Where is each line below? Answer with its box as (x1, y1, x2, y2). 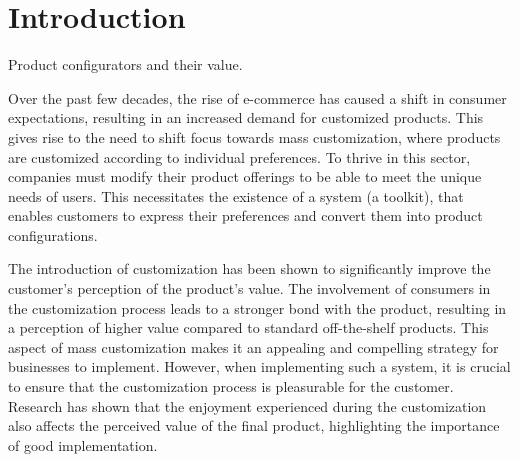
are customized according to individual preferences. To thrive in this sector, (8, 146, 471, 167)
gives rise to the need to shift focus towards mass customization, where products (8, 126, 501, 147)
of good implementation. (8, 434, 158, 455)
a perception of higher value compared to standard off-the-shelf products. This (8, 317, 489, 338)
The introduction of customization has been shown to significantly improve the (8, 258, 491, 279)
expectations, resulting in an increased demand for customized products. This (8, 107, 484, 128)
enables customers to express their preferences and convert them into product (8, 205, 483, 226)
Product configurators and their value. (8, 54, 243, 75)
